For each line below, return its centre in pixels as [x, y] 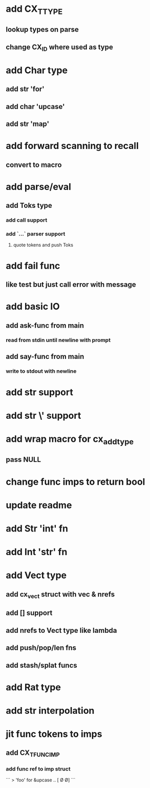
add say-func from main [45, 356]
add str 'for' [25, 89]
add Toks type [29, 206]
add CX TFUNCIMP [33, 753]
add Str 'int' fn [37, 528]
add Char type [37, 70]
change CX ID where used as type [59, 48]
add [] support [29, 613]
